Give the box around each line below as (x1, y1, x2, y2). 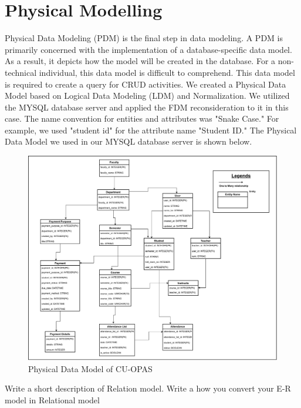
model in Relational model (5, 394, 100, 406)
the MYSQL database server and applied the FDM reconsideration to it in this (5, 101, 289, 113)
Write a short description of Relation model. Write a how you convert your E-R (5, 382, 291, 394)
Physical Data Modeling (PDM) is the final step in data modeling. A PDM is (5, 32, 283, 44)
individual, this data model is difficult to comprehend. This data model (39, 66, 295, 78)
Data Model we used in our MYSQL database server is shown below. (5, 135, 252, 148)
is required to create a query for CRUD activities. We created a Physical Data (5, 78, 286, 90)
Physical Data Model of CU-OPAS (28, 362, 153, 374)
